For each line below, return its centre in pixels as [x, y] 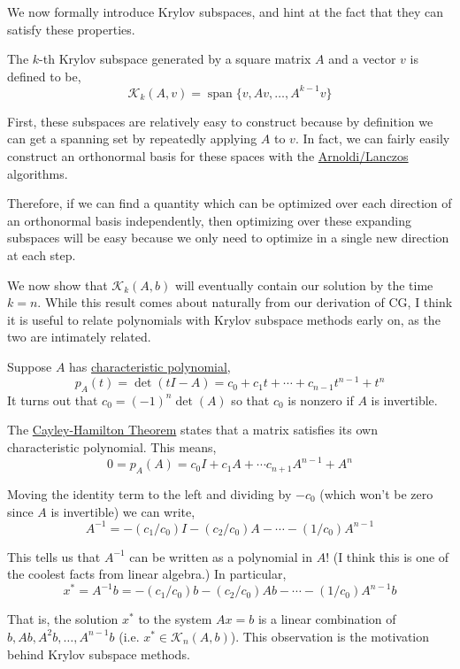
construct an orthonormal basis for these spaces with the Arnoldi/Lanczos [208, 156]
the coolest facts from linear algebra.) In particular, [147, 574]
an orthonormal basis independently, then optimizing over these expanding [209, 220]
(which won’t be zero [376, 493]
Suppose [30, 366]
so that [250, 400]
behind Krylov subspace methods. [99, 654]
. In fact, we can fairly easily [372, 138]
